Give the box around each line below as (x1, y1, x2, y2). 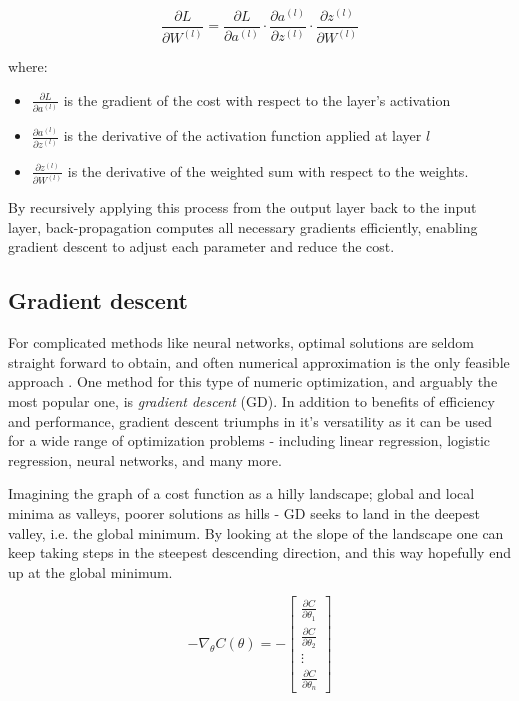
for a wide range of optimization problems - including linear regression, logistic (8, 430, 491, 451)
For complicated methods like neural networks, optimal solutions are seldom (8, 332, 474, 353)
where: (8, 56, 48, 77)
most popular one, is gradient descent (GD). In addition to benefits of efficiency (8, 391, 495, 412)
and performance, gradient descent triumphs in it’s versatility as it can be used (8, 410, 493, 431)
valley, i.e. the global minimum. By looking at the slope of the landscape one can (8, 522, 504, 543)
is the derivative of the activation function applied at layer (63, 125, 422, 146)
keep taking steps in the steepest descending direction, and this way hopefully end (8, 542, 511, 563)
